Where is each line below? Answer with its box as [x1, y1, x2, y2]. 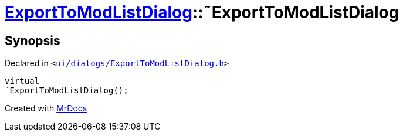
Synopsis [5, 33, 60, 48]
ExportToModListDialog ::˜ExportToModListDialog [5, 2, 399, 22]
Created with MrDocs [5, 103, 87, 114]
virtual [5, 76, 40, 86]
